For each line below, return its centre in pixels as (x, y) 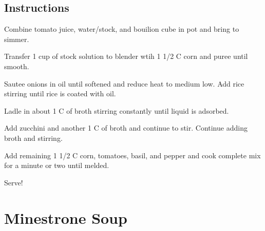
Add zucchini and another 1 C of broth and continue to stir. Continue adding (126, 128)
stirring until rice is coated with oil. (60, 93)
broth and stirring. (33, 138)
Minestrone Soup (66, 217)
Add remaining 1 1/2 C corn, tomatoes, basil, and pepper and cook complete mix (132, 155)
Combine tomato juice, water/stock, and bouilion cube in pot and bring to (122, 29)
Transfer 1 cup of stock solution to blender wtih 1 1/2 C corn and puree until (126, 56)
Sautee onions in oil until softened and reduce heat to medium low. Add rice (124, 83)
